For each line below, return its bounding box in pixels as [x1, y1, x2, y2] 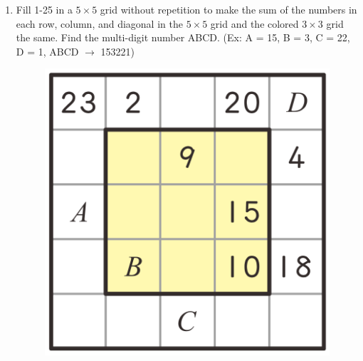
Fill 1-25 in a [16, 2, 73, 16]
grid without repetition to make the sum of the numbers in [100, 2, 357, 16]
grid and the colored [210, 16, 299, 31]
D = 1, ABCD [16, 43, 79, 58]
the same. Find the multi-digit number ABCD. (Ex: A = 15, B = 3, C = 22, [16, 30, 350, 45]
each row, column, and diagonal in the [16, 16, 183, 31]
